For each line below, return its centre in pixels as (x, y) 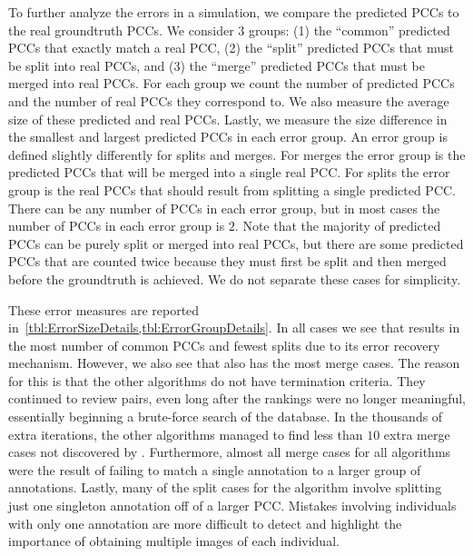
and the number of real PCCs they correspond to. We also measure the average (229, 100)
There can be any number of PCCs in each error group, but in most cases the (224, 208)
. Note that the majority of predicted (338, 226)
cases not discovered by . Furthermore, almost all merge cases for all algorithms (230, 452)
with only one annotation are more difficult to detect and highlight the (205, 523)
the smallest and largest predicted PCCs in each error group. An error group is (228, 137)
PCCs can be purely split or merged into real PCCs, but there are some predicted (236, 243)
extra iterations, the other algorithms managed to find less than (186, 434)
